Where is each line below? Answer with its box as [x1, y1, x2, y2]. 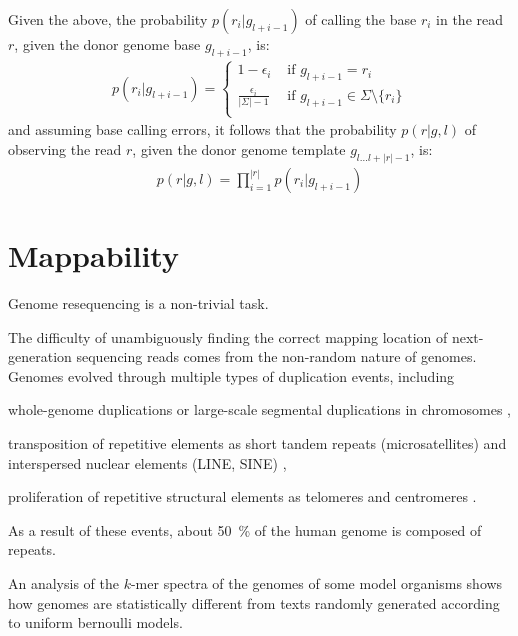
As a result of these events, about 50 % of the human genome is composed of [8, 519, 482, 540]
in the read [436, 9, 504, 29]
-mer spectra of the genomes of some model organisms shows [130, 573, 503, 594]
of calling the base [305, 9, 417, 29]
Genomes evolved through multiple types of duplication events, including [8, 365, 455, 386]
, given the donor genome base [14, 34, 201, 54]
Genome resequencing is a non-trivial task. [8, 293, 269, 314]
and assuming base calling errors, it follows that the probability [8, 119, 397, 140]
